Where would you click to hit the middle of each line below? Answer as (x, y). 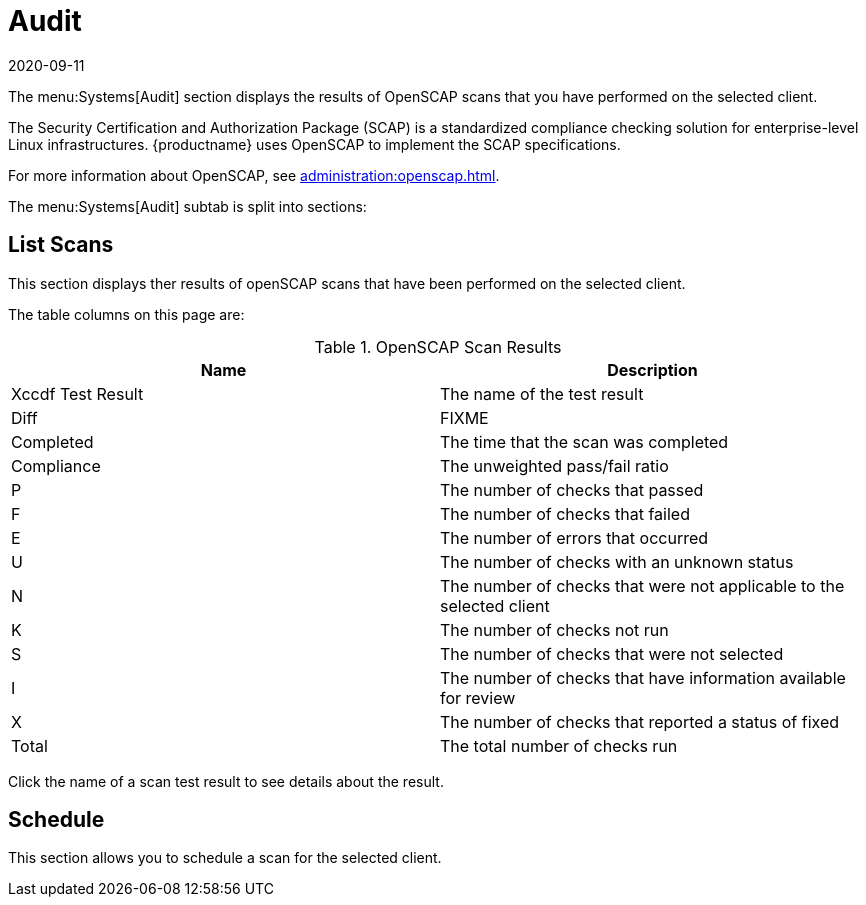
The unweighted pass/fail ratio (554, 465)
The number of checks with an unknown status (617, 561)
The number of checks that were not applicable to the (642, 585)
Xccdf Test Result (77, 393)
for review (478, 697)
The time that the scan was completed (584, 441)
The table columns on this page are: (126, 314)
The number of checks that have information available (643, 677)
